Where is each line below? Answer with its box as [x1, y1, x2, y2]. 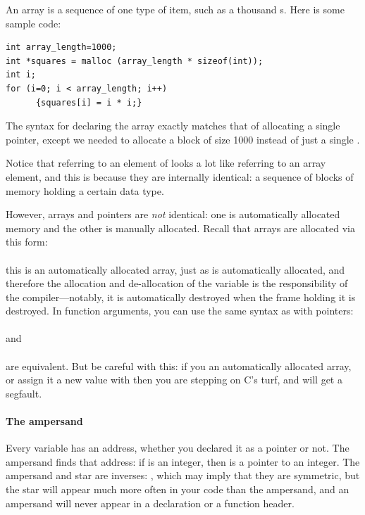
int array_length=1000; [6, 42, 117, 53]
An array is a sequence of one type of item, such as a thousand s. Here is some [6, 2, 345, 16]
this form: [6, 234, 48, 249]
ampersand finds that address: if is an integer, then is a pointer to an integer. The [6, 454, 360, 469]
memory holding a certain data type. [6, 183, 164, 198]
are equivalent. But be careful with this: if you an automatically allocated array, [6, 358, 352, 373]
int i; [6, 70, 36, 80]
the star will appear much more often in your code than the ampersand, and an [6, 482, 349, 497]
